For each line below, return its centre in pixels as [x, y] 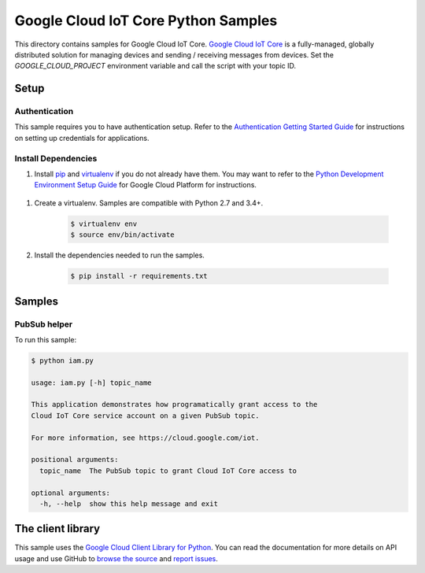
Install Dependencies [56, 158]
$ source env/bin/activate [122, 235]
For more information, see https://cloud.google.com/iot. [145, 438]
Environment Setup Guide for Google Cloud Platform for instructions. [146, 185]
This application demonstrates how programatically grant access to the [174, 405]
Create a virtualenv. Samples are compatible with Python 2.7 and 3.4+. [149, 203]
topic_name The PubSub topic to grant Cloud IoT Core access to [168, 471]
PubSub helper [44, 324]
